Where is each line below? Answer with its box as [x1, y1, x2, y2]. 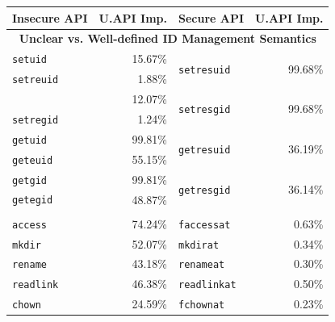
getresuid [178, 144, 231, 157]
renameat [178, 259, 225, 271]
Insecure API [12, 9, 88, 26]
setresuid [178, 64, 231, 76]
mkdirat [178, 239, 220, 251]
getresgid [178, 185, 231, 197]
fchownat [178, 299, 225, 312]
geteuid [12, 154, 53, 166]
